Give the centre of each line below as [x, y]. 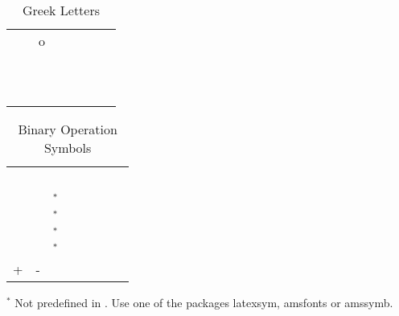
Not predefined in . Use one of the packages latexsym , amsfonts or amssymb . [204, 303]
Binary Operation [68, 129]
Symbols [68, 148]
